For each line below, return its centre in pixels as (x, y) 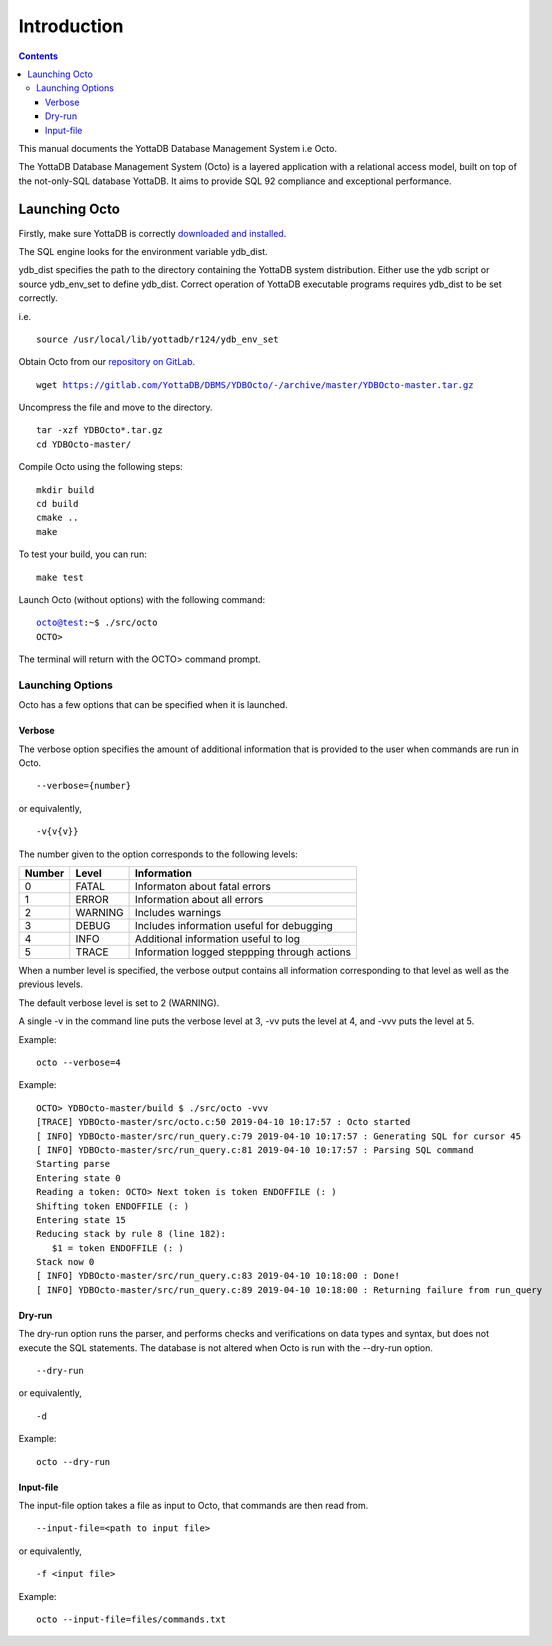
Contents (38, 56)
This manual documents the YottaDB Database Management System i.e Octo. (177, 148)
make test (60, 577)
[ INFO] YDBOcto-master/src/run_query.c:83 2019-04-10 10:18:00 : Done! (218, 1276)
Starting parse (73, 1164)
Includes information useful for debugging (234, 926)
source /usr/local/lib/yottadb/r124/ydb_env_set (157, 339)
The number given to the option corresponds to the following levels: (158, 854)
